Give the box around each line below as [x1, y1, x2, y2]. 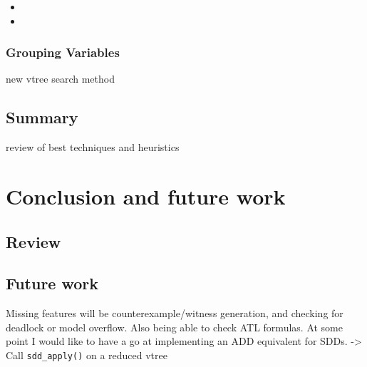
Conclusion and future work [6, 181, 286, 210]
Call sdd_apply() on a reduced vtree [6, 347, 167, 362]
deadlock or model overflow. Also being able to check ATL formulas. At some [6, 319, 343, 334]
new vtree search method [6, 71, 115, 86]
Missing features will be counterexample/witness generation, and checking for [6, 306, 343, 321]
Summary [6, 106, 78, 128]
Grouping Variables [6, 43, 120, 61]
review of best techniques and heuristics [6, 140, 180, 155]
